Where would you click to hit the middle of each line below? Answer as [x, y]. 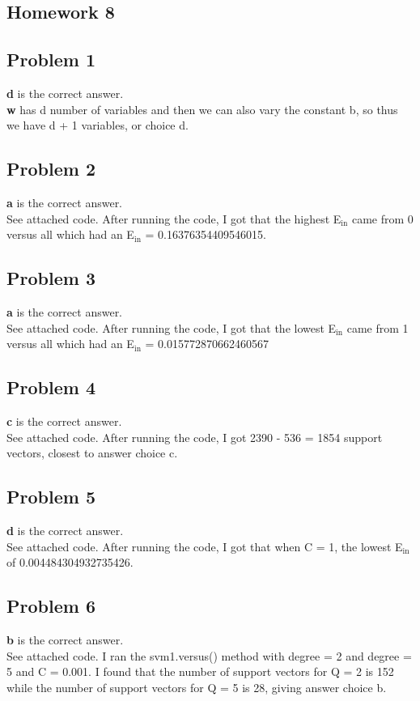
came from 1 [378, 327]
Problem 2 [51, 169]
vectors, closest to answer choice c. [92, 453]
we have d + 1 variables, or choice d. [98, 125]
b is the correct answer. [65, 639]
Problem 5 [51, 497]
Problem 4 [51, 387]
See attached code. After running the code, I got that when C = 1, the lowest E [205, 546]
